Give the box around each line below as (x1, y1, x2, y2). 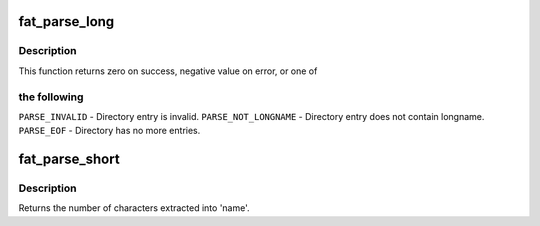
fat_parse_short (18, 151, 120, 168)
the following (18, 90, 84, 104)
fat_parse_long (18, 13, 115, 30)
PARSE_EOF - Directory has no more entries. (18, 125, 201, 137)
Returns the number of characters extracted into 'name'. (18, 202, 250, 214)
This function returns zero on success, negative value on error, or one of (18, 65, 318, 77)
